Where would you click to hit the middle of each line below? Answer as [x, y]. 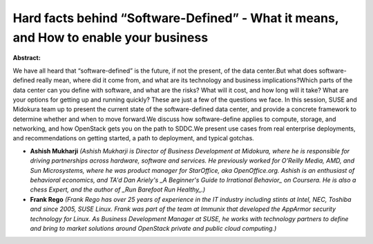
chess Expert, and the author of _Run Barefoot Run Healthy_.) [118, 189]
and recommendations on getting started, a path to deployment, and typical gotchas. [134, 138]
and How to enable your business [111, 37]
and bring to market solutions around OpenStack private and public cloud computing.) [153, 228]
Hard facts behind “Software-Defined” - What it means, [176, 18]
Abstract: [27, 58]
